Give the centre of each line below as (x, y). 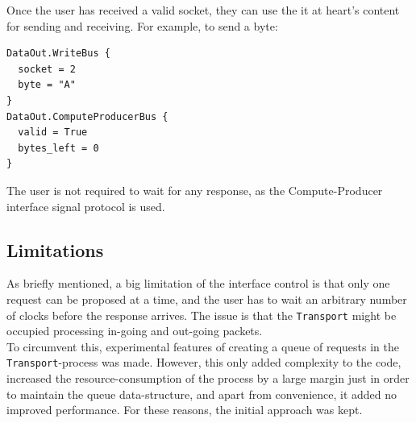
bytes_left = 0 (58, 148)
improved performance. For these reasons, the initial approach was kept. (185, 410)
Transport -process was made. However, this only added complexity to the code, (204, 362)
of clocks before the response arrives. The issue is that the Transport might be (202, 315)
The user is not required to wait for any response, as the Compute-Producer (195, 190)
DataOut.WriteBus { (58, 54)
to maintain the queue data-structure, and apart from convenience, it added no (202, 394)
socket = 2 (47, 69)
